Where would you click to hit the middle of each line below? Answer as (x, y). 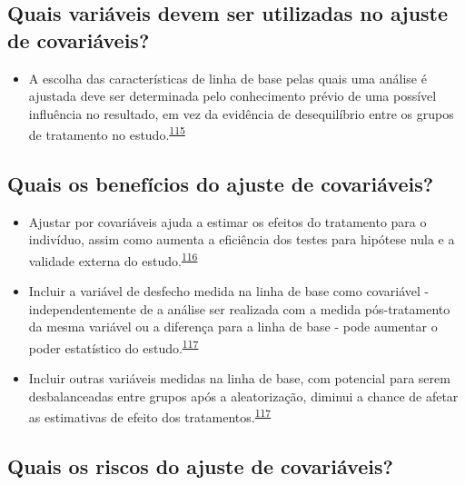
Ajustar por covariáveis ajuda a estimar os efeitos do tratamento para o (228, 221)
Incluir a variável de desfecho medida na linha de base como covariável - (229, 291)
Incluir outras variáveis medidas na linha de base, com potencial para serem (239, 378)
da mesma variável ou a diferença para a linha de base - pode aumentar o (233, 327)
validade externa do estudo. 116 (113, 259)
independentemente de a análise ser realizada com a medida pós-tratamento (239, 308)
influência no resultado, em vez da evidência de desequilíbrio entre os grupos (241, 113)
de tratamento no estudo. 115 (107, 134)
